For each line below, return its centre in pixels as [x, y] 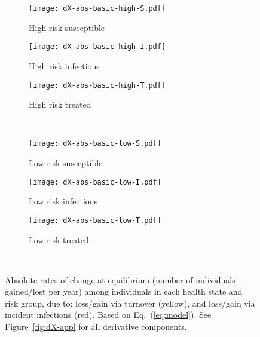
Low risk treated [59, 239]
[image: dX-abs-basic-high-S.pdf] [97, 8]
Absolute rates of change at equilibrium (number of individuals [120, 279]
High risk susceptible [67, 27]
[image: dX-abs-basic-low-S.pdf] [95, 144]
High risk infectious [64, 65]
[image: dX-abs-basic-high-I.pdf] [97, 47]
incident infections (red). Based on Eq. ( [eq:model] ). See [108, 315]
